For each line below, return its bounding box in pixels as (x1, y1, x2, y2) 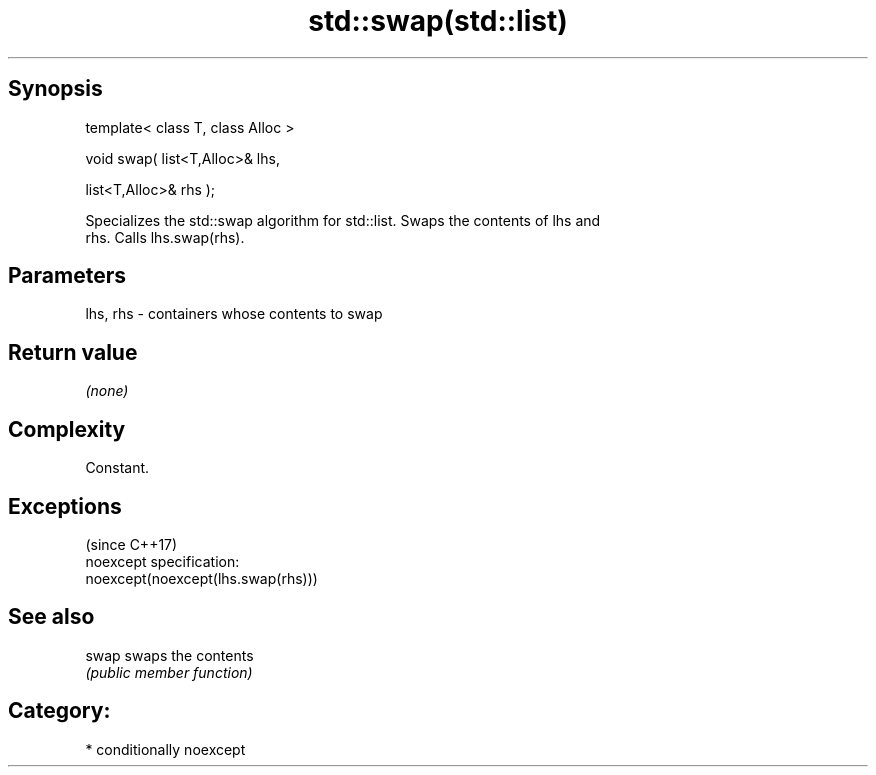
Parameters (8, 263, 126, 289)
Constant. (85, 459, 150, 477)
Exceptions (8, 493, 122, 519)
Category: (8, 698, 111, 724)
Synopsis (8, 76, 103, 102)
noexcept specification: (85, 552, 240, 570)
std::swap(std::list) (308, 4, 568, 38)
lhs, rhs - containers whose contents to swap (85, 305, 383, 323)
